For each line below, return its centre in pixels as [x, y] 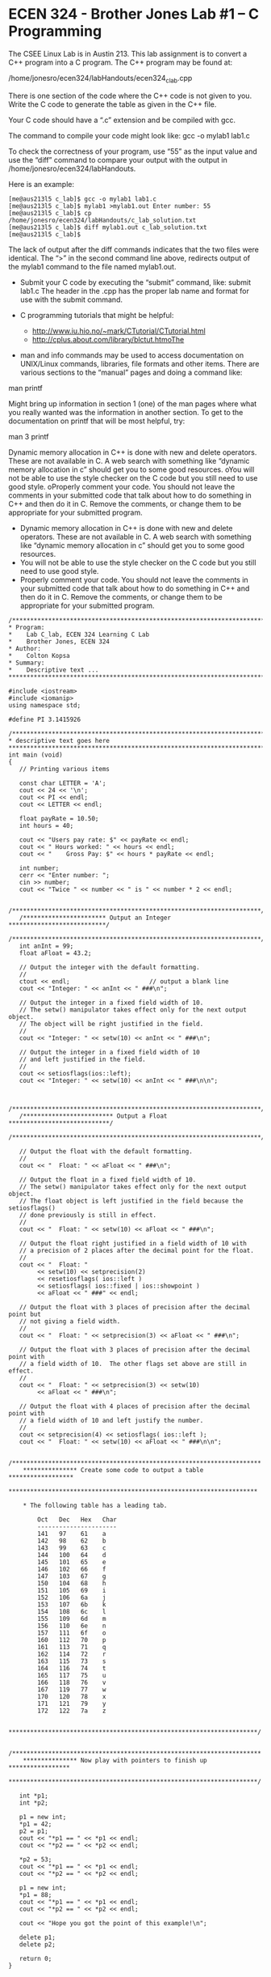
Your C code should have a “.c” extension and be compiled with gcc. [122, 120]
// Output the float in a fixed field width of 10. [108, 1179]
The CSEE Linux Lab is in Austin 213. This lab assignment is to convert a [128, 53]
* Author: [25, 648]
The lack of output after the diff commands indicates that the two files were [134, 249]
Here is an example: [42, 184]
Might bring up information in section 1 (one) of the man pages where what [133, 403]
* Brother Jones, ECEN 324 [59, 641]
